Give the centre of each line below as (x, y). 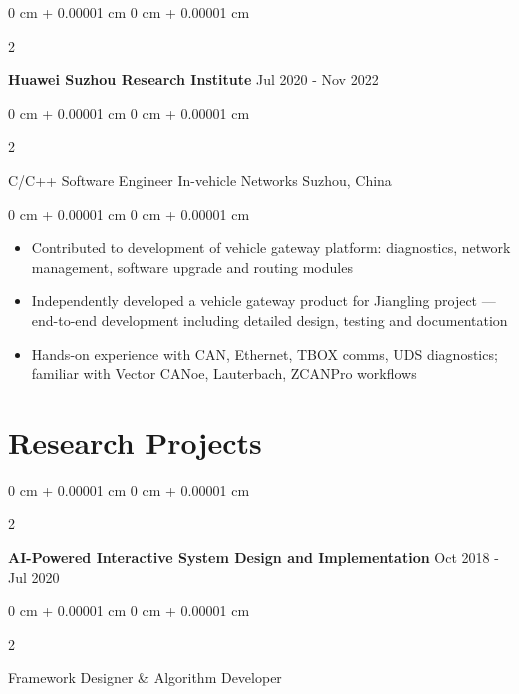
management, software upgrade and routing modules (192, 266)
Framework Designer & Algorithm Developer (145, 677)
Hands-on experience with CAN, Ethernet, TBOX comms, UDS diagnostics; (264, 353)
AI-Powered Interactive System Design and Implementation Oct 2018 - (253, 557)
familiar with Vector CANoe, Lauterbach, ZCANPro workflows (224, 373)
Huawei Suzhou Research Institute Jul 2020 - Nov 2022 (193, 79)
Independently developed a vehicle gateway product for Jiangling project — (263, 300)
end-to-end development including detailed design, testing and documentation (269, 319)
